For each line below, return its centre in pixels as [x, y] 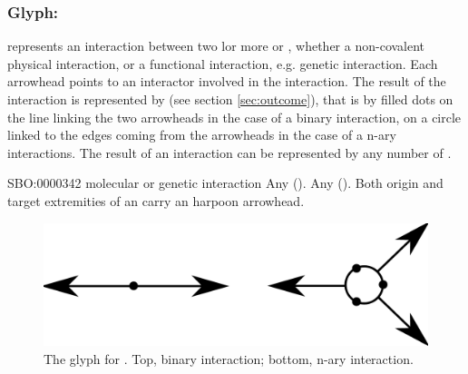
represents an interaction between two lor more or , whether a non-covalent [216, 46]
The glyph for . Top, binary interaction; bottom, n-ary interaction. [229, 358]
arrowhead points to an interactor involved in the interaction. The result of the [227, 81]
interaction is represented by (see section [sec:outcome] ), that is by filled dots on [230, 99]
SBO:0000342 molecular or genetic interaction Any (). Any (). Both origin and [225, 183]
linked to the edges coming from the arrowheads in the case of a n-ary [202, 135]
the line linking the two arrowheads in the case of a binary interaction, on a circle [234, 117]
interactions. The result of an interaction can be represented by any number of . [229, 152]
